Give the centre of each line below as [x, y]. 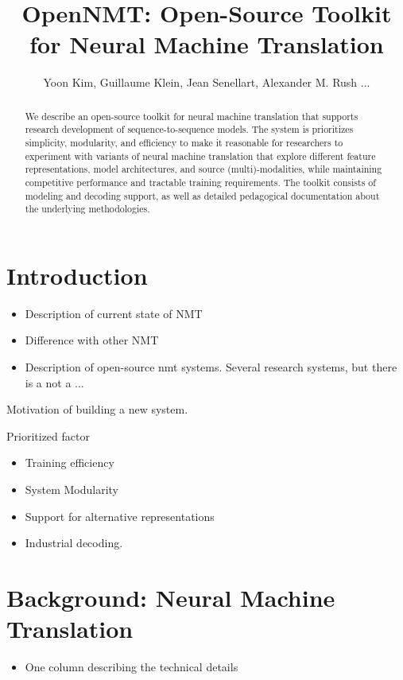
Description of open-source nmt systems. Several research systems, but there [211, 367]
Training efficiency [70, 462]
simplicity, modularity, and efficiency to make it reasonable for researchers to [184, 143]
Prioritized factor [48, 435]
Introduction [77, 275]
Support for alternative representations [120, 516]
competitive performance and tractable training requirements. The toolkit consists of [200, 182]
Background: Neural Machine [171, 598]
